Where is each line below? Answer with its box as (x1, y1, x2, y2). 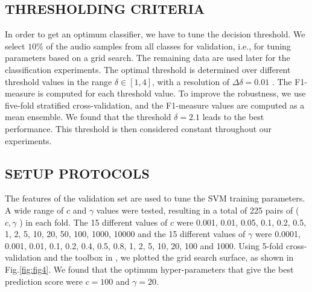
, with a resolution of (152, 75, 230, 87)
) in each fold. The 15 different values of (19, 215, 168, 228)
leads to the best (202, 110, 264, 123)
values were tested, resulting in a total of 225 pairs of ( (96, 203, 299, 216)
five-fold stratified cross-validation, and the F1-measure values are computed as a (5, 98, 305, 111)
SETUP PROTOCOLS (5, 163, 150, 182)
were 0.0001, (255, 227, 301, 240)
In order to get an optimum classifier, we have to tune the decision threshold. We (5, 28, 305, 40)
